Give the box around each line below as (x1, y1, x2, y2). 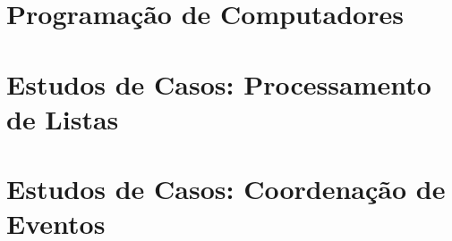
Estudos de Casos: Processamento (6, 65, 431, 102)
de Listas (6, 100, 119, 137)
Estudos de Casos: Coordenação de (6, 170, 446, 207)
